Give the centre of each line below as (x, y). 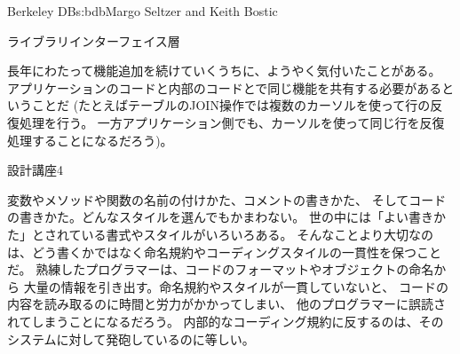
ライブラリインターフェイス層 (94, 40)
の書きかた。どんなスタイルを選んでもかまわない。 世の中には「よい (208, 217)
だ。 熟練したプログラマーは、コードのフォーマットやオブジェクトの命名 (221, 269)
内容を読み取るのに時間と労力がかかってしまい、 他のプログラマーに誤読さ (226, 304)
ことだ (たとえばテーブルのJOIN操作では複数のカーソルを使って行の (231, 105)
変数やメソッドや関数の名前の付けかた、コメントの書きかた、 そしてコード (227, 199)
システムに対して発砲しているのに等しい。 (131, 338)
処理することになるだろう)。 (90, 140)
